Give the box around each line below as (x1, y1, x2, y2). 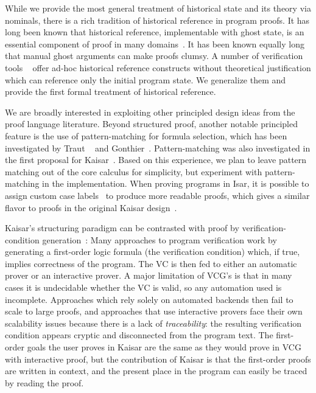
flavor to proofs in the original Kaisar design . (5, 201, 177, 214)
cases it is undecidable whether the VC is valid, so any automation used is (5, 281, 282, 294)
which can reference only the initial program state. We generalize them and (5, 73, 286, 86)
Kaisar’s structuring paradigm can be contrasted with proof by (5, 221, 239, 234)
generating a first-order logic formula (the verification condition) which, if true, (5, 245, 300, 258)
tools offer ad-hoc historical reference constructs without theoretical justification (5, 61, 311, 74)
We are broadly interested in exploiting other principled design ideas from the (5, 105, 295, 118)
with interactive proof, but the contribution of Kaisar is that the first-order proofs (5, 352, 311, 365)
